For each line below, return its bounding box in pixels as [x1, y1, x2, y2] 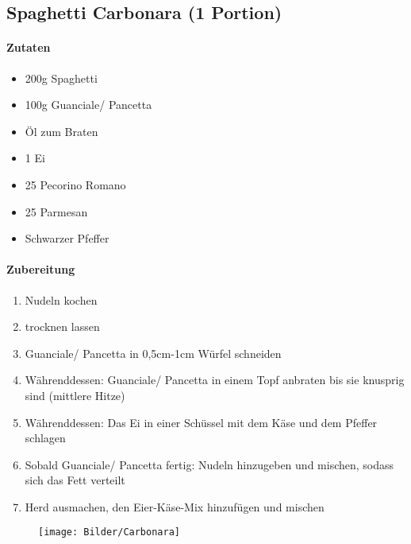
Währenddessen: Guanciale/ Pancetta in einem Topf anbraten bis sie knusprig [25, 371, 405, 388]
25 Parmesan [25, 203, 88, 220]
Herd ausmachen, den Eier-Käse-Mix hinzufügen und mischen [25, 498, 325, 515]
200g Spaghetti [25, 69, 98, 86]
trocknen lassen [25, 318, 100, 335]
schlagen [25, 429, 66, 446]
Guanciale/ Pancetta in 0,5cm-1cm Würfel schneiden [25, 344, 282, 361]
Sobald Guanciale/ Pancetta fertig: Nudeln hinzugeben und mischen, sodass [25, 456, 394, 472]
